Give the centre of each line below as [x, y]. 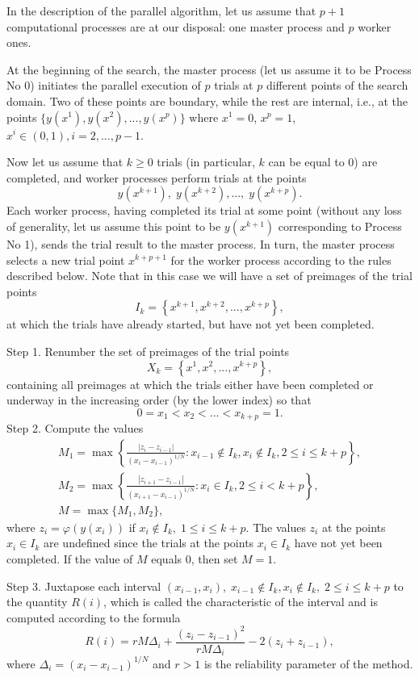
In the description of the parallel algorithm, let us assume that [161, 10]
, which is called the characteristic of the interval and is [241, 602]
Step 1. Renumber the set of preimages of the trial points [148, 351]
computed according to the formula [94, 617]
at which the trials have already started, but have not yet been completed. [191, 324]
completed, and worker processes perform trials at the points [157, 177]
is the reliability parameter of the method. [308, 663]
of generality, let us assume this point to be [114, 226]
